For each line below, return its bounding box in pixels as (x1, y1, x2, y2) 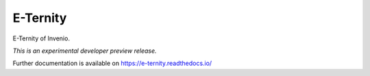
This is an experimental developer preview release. (12, 47, 157, 55)
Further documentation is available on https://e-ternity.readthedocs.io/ (12, 59, 212, 68)
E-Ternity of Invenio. (12, 34, 70, 42)
